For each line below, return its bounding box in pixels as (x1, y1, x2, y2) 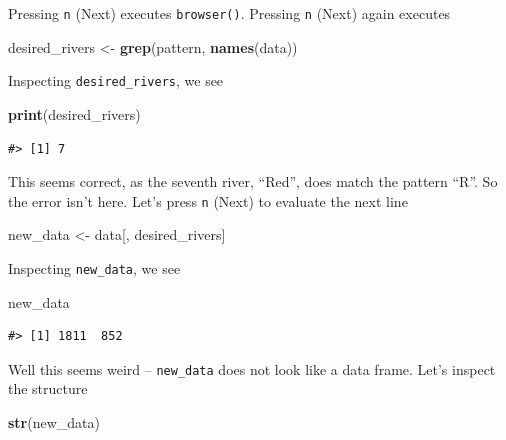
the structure (8, 378, 88, 399)
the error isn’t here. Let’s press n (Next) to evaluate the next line (8, 190, 408, 211)
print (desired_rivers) (8, 103, 141, 124)
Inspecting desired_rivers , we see (8, 70, 224, 91)
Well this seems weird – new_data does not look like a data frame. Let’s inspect (8, 358, 496, 379)
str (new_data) (8, 412, 100, 433)
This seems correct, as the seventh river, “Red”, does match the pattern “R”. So (8, 171, 498, 192)
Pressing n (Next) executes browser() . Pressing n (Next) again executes (8, 3, 451, 23)
